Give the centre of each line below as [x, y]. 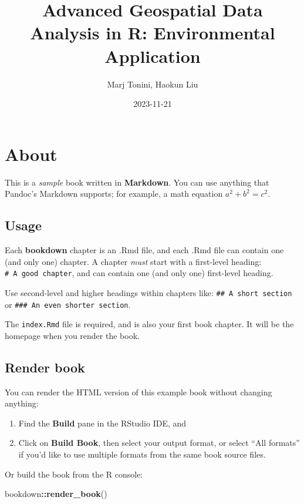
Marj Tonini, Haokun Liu [153, 84]
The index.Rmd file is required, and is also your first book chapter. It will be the [149, 324]
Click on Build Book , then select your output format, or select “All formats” [159, 443]
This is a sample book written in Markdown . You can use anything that [137, 182]
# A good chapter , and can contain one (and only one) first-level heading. [139, 273]
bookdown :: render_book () [56, 494]
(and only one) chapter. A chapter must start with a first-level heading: [133, 261]
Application [153, 56]
